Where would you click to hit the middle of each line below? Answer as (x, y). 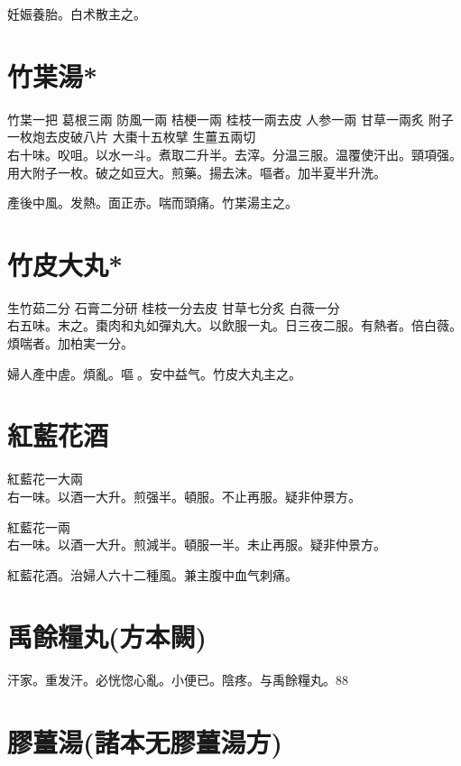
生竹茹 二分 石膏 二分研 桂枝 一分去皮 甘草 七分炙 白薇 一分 (174, 307)
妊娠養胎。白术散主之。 (77, 14)
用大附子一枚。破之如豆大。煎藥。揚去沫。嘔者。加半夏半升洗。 (197, 172)
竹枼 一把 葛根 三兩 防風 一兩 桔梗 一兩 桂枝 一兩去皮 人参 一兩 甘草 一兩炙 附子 (230, 119)
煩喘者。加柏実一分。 (70, 343)
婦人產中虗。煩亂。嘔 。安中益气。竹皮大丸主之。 (154, 373)
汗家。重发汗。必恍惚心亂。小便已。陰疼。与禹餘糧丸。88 (178, 680)
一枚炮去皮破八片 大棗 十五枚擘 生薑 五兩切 (132, 137)
